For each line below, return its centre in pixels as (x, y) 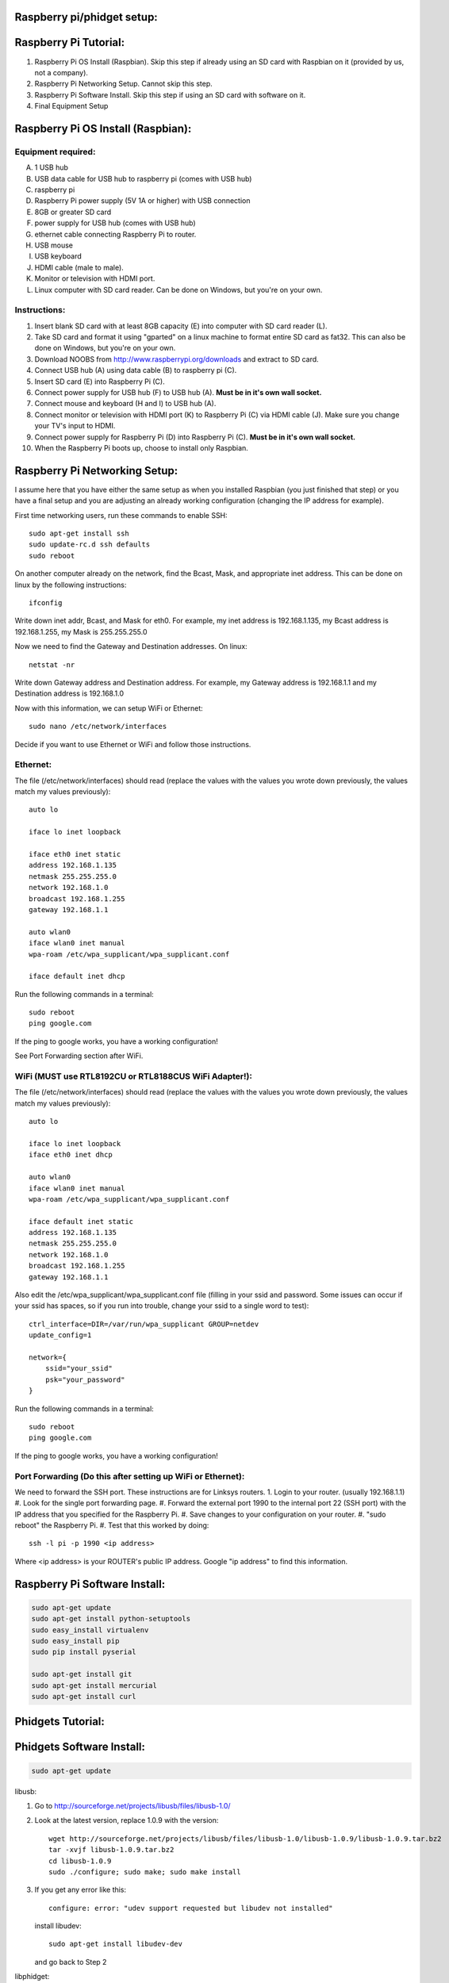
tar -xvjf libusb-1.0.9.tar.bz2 (111, 1850)
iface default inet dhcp (77, 976)
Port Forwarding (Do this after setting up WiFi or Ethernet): (130, 1476)
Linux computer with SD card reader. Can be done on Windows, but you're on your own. (178, 290)
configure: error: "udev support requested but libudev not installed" (191, 1908)
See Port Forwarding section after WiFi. (79, 1056)
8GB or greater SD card (73, 212)
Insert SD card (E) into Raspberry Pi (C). (100, 382)
